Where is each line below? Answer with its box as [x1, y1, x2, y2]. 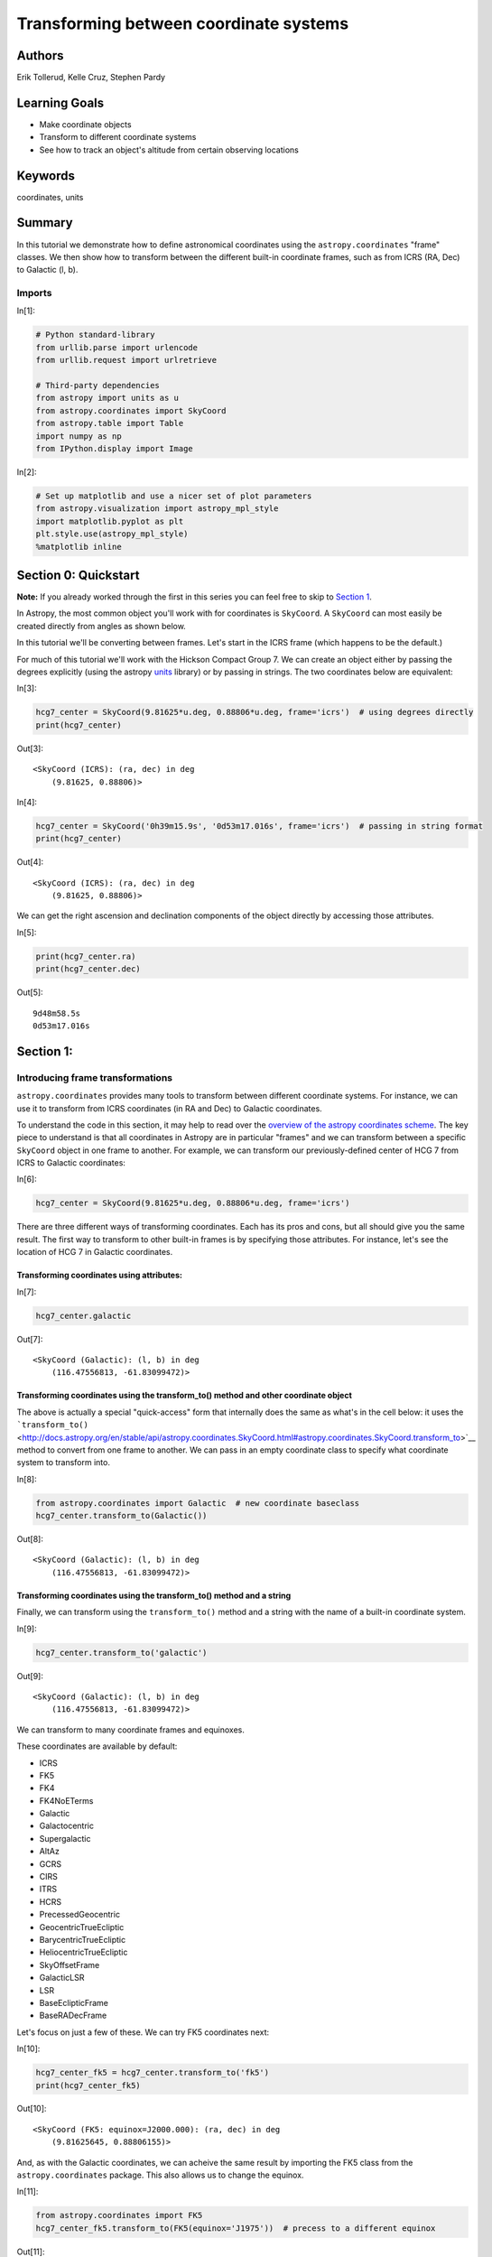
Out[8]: [16, 1534, 44, 1545]
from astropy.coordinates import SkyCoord [35, 405, 227, 415]
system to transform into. [16, 1457, 110, 1468]
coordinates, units [16, 191, 84, 202]
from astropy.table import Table [35, 418, 184, 429]
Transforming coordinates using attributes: [16, 1269, 182, 1281]
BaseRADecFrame [39, 2010, 107, 2021]
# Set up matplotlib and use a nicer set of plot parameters [35, 490, 312, 501]
